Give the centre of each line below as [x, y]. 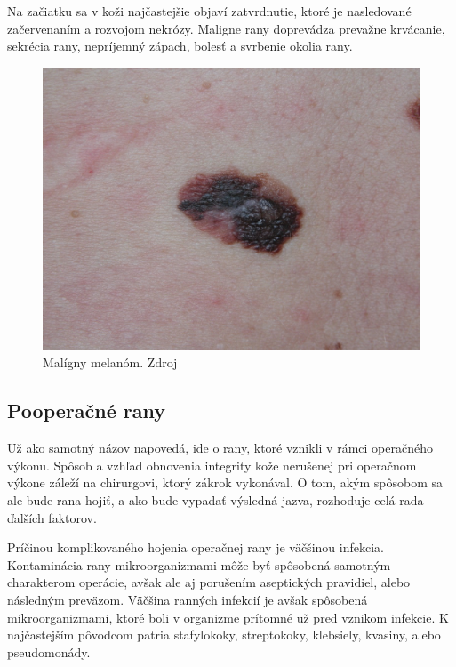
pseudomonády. [49, 651]
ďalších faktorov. [52, 517]
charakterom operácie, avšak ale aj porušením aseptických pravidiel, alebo [209, 582]
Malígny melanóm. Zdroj [110, 362]
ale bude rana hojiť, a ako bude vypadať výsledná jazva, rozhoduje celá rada [216, 499]
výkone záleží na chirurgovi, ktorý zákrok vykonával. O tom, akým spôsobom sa [225, 482]
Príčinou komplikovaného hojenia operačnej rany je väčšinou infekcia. [196, 547]
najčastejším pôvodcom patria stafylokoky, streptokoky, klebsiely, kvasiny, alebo [224, 635]
